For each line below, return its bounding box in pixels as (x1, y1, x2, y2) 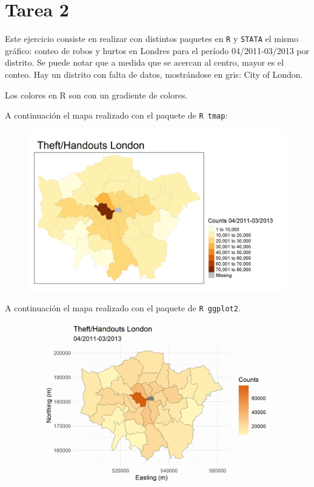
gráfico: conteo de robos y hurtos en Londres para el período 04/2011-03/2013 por (5, 44, 309, 57)
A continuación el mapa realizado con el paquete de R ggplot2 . (5, 302, 241, 314)
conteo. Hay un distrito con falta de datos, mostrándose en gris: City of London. (5, 67, 303, 80)
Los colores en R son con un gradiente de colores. (5, 88, 188, 101)
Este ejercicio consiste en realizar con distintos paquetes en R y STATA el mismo (5, 32, 298, 45)
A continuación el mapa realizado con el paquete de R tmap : (5, 109, 228, 122)
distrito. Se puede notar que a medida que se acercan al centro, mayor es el (5, 56, 284, 69)
